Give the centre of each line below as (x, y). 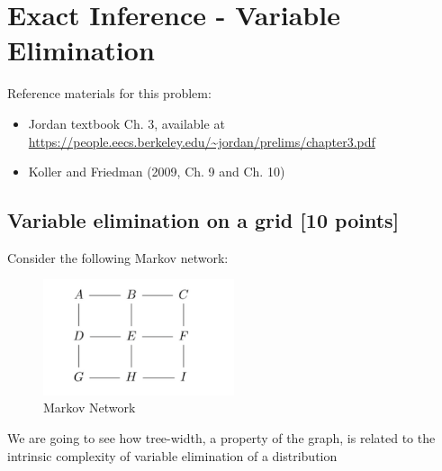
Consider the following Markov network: (118, 257)
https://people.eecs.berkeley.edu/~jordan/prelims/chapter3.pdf (202, 141)
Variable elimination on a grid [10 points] (203, 220)
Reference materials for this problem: (109, 93)
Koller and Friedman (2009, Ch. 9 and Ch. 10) (157, 172)
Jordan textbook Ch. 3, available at (126, 123)
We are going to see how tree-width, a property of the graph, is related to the (221, 437)
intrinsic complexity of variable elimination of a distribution (172, 455)
